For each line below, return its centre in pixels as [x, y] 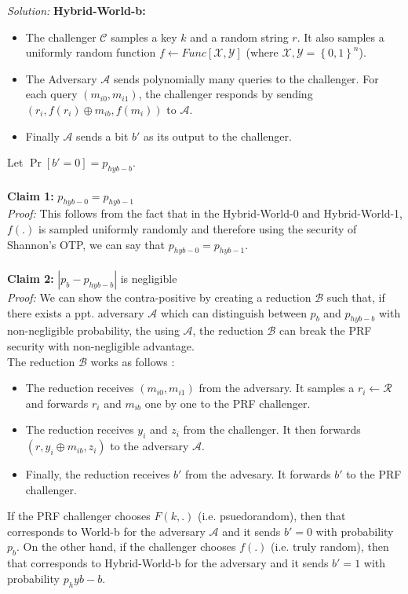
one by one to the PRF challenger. [228, 403]
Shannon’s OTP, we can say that [86, 244]
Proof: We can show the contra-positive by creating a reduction [159, 297]
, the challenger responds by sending [226, 94]
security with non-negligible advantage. [101, 345]
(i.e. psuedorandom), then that [272, 516]
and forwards [57, 403]
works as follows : [133, 361]
